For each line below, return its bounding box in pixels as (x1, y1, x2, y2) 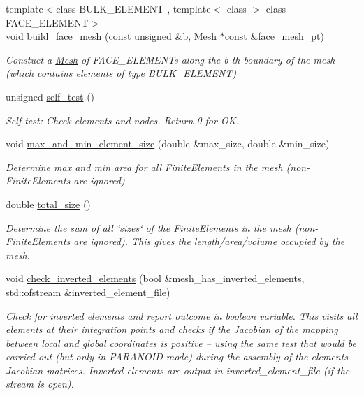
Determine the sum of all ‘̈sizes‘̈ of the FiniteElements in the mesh (6, 220, 291, 235)
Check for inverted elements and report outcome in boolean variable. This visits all (6, 308, 358, 323)
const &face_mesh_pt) (224, 29, 324, 43)
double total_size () (6, 196, 91, 211)
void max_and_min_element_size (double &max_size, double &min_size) (6, 136, 330, 151)
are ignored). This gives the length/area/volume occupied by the (73, 234, 345, 249)
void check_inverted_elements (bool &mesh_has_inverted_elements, (6, 271, 305, 286)
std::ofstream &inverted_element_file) (6, 284, 170, 299)
